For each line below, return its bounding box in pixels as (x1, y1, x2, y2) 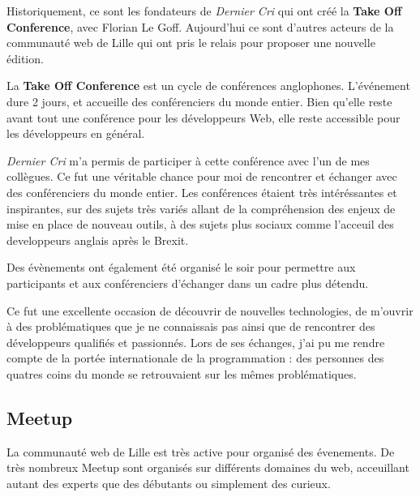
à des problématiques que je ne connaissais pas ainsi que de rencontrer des (6, 318, 375, 335)
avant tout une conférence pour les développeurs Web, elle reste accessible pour (6, 109, 401, 126)
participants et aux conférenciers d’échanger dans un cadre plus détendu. (6, 274, 369, 291)
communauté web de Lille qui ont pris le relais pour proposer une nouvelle (6, 34, 375, 51)
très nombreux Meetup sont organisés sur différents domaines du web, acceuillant (6, 459, 409, 476)
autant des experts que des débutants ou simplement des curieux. (6, 474, 331, 491)
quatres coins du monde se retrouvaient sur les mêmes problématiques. (6, 365, 357, 382)
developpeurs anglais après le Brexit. (6, 231, 189, 248)
